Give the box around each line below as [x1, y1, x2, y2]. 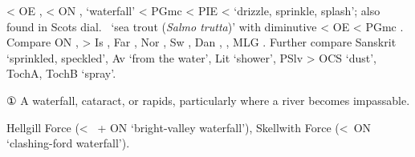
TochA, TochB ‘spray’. [6, 65, 116, 82]
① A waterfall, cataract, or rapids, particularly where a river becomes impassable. [6, 91, 410, 108]
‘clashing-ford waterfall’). [6, 135, 130, 151]
